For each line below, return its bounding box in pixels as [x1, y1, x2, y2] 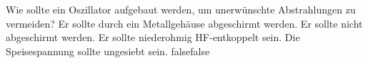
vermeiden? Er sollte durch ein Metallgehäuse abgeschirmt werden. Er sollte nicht [6, 16, 363, 30]
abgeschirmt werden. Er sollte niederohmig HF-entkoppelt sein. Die [6, 30, 300, 45]
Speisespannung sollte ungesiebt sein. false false [6, 43, 210, 58]
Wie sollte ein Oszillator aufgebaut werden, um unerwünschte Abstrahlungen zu [6, 2, 356, 16]
